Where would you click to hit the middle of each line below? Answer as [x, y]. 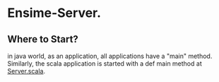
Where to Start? [43, 39]
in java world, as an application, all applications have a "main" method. [110, 56]
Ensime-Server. [54, 13]
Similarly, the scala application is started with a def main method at [105, 64]
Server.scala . [26, 71]
